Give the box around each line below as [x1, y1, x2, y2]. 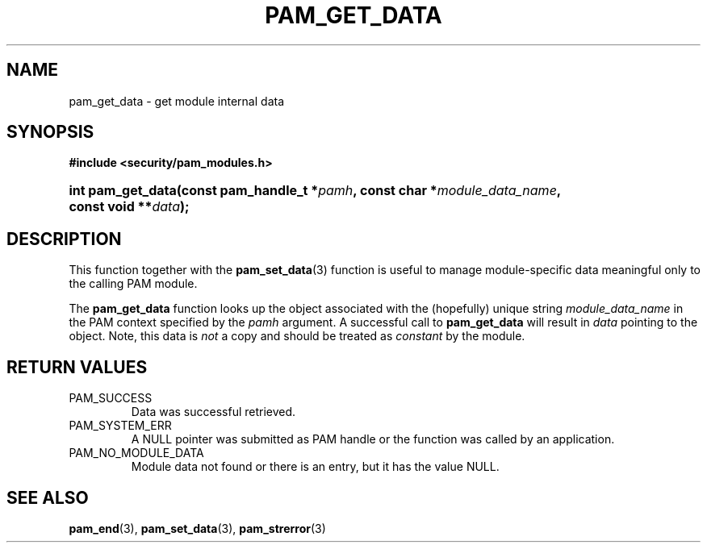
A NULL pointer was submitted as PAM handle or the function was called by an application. [131, 432, 615, 447]
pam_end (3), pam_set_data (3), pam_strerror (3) [69, 521, 326, 535]
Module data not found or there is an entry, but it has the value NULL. [131, 460, 500, 474]
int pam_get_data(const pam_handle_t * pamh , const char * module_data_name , [69, 182, 561, 199]
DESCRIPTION [6, 228, 122, 249]
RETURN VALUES [6, 356, 148, 377]
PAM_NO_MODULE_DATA [69, 446, 204, 460]
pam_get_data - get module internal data [69, 94, 285, 108]
